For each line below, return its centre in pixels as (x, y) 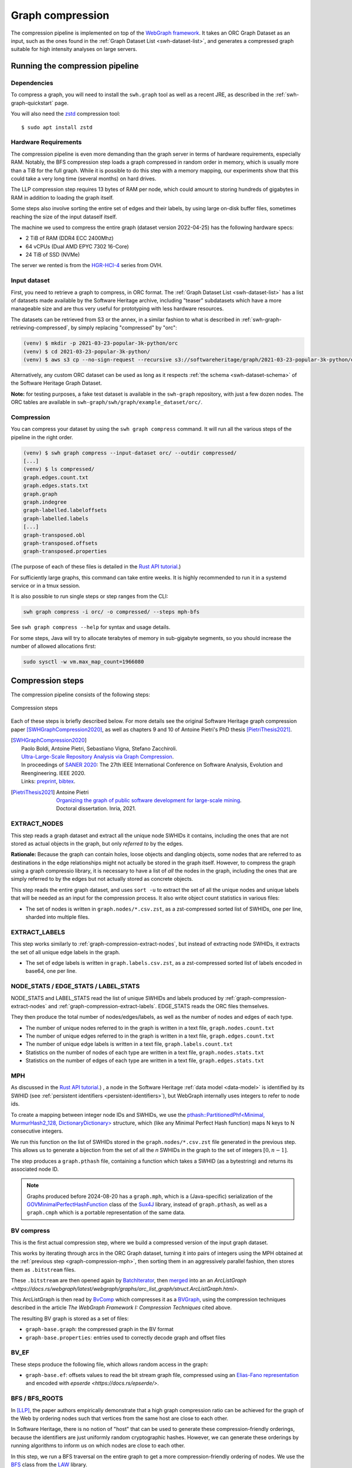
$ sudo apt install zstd (57, 127)
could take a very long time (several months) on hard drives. (84, 179)
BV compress (31, 1231)
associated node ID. (35, 1169)
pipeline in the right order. (42, 437)
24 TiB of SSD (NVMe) (53, 255)
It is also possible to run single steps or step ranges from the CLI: (89, 597)
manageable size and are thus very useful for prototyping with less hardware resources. (117, 309)
